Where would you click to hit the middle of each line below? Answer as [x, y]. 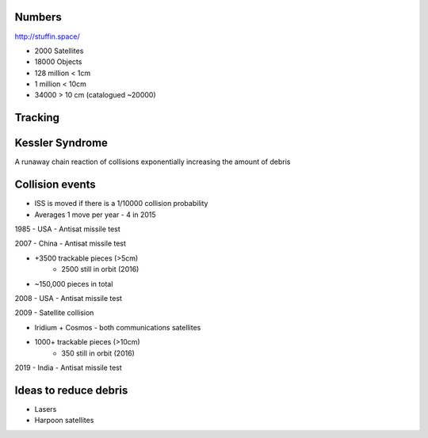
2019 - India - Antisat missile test [68, 368]
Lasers [46, 409]
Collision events [55, 185]
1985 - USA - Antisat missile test [67, 229]
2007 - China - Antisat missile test [71, 244]
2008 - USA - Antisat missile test [69, 299]
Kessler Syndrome [61, 143]
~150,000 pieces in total [74, 284]
